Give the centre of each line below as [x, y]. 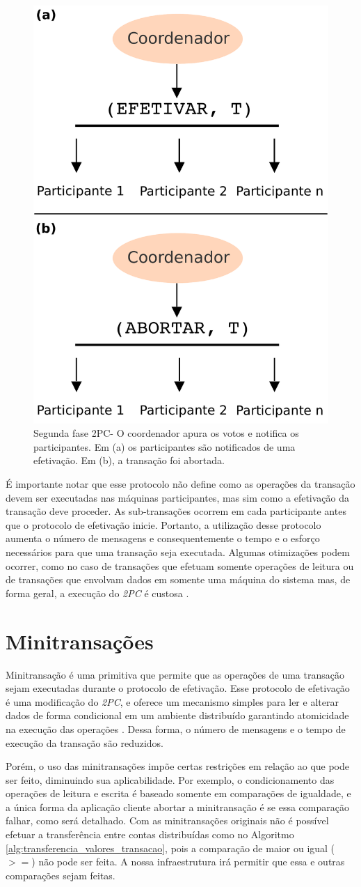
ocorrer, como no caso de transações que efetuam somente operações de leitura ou [180, 565]
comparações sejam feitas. [61, 875]
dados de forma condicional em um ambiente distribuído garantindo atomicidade [177, 715]
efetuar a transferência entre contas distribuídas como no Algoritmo [150, 834]
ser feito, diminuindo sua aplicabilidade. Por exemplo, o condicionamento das [170, 779]
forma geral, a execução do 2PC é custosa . [97, 593]
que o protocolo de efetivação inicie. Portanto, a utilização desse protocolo [163, 524]
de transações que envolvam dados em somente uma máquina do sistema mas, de [178, 579]
